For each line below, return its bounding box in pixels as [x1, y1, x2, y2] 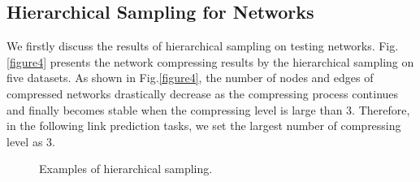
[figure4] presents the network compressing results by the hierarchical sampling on [6, 53, 414, 70]
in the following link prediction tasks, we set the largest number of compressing [6, 117, 401, 134]
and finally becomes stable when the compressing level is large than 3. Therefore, [6, 101, 410, 118]
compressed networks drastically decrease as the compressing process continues [6, 84, 399, 102]
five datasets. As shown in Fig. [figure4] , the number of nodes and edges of [6, 69, 374, 86]
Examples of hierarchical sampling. [39, 160, 213, 177]
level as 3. [6, 132, 55, 149]
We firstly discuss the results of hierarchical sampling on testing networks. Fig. [6, 37, 399, 54]
